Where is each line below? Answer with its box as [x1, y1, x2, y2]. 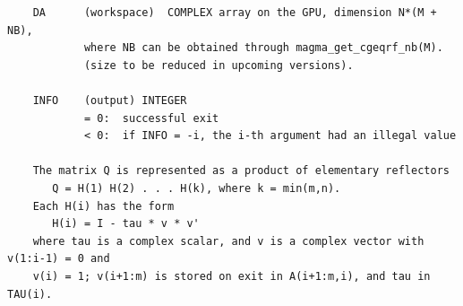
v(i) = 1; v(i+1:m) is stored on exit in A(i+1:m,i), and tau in [32, 269, 431, 283]
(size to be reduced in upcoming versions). [83, 58, 354, 72]
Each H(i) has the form [32, 199, 175, 213]
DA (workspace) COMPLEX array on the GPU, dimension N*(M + [32, 6, 437, 19]
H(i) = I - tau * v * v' [52, 217, 200, 231]
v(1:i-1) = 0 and [7, 252, 110, 266]
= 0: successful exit [83, 111, 219, 125]
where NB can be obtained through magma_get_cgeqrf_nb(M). [83, 41, 443, 55]
